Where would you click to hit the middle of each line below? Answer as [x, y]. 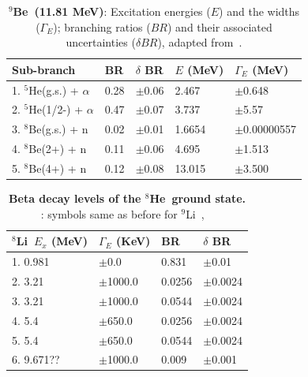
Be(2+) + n [58, 149]
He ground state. [197, 198]
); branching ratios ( [102, 26]
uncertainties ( [101, 42]
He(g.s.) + [54, 90]
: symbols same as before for [109, 213]
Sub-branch [44, 69]
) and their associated [220, 26]
